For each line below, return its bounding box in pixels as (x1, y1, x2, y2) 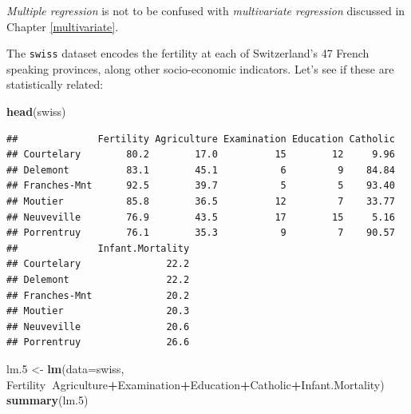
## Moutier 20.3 (6, 305, 190, 317)
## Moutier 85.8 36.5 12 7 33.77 (6, 196, 395, 207)
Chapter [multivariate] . (6, 18, 119, 34)
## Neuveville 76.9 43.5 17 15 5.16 (6, 211, 395, 223)
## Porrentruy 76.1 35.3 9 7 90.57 (6, 227, 395, 239)
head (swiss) (6, 103, 66, 120)
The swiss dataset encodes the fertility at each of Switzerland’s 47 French (6, 45, 370, 62)
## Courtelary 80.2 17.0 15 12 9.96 (6, 149, 395, 161)
